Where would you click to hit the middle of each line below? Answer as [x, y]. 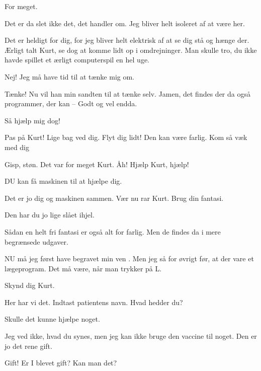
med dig [17, 147]
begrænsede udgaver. [36, 241]
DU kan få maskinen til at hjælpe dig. [63, 181]
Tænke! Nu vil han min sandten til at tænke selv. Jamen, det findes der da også [127, 93]
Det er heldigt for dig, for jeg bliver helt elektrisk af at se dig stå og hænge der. [127, 40]
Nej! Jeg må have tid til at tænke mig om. [69, 76]
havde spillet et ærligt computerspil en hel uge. [77, 60]
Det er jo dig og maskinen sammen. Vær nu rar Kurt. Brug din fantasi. [114, 198]
